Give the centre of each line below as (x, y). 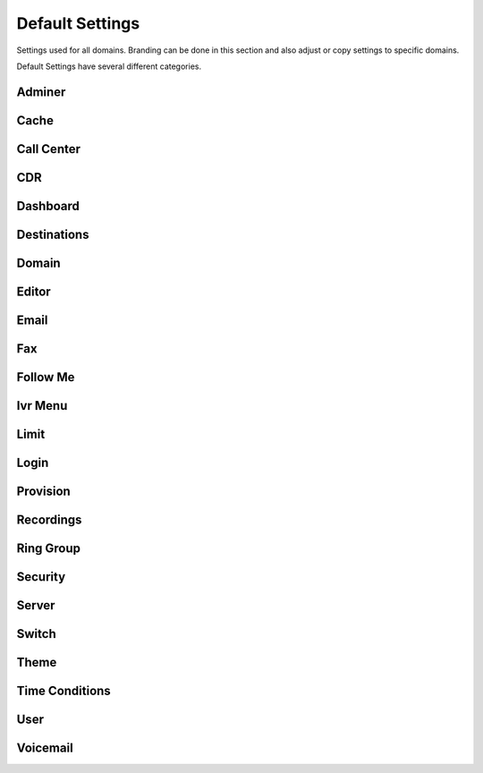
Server (36, 605)
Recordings (49, 519)
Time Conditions (64, 691)
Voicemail (45, 748)
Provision (43, 491)
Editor (34, 291)
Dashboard (48, 206)
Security (41, 577)
